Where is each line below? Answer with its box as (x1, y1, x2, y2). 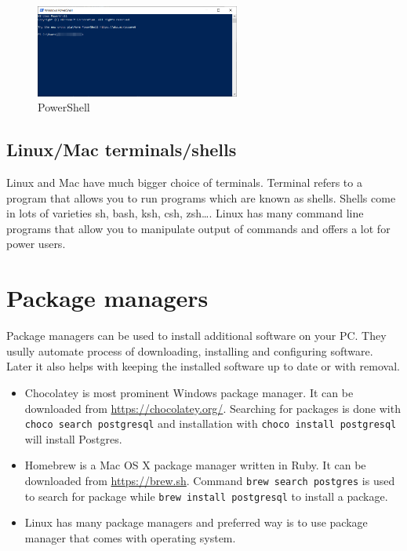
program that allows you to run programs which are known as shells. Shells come (6, 189, 396, 206)
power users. (6, 235, 66, 252)
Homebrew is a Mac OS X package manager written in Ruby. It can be (24, 457, 366, 473)
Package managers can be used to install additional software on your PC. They (6, 327, 387, 344)
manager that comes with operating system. (24, 529, 236, 546)
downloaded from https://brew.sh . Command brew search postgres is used (24, 472, 395, 488)
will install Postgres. (24, 430, 122, 447)
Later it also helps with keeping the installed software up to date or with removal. (6, 358, 400, 374)
